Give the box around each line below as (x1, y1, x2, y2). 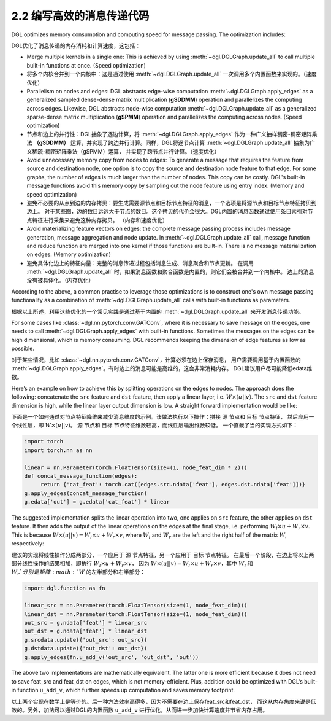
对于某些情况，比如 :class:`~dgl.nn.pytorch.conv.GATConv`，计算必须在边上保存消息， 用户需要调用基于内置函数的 (11, 356, 301, 364)
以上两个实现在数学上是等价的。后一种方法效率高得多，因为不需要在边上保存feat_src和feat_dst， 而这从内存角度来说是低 (11, 698, 316, 705)
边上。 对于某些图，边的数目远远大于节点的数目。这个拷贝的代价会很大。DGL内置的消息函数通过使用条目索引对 (26, 208, 308, 215)
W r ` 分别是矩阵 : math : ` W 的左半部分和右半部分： (11, 568, 146, 577)
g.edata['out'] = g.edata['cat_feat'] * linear (24, 498, 170, 505)
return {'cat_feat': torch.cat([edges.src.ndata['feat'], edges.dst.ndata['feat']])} (40, 481, 306, 488)
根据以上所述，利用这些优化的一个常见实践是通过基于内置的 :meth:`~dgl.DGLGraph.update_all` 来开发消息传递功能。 (11, 308, 305, 315)
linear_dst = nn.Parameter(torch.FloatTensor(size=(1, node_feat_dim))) (24, 610, 248, 617)
